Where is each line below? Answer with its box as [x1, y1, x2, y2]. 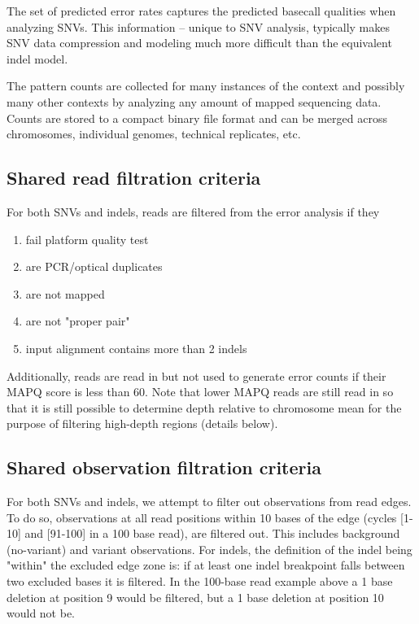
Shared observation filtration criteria [7, 455, 321, 480]
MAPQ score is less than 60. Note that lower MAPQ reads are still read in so [7, 383, 394, 400]
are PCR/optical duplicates [25, 258, 163, 275]
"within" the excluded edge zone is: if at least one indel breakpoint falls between [7, 556, 405, 574]
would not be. [7, 604, 76, 622]
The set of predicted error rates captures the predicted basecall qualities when [7, 2, 396, 19]
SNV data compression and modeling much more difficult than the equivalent [7, 34, 392, 51]
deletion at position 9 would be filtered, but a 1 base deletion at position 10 [7, 588, 384, 605]
